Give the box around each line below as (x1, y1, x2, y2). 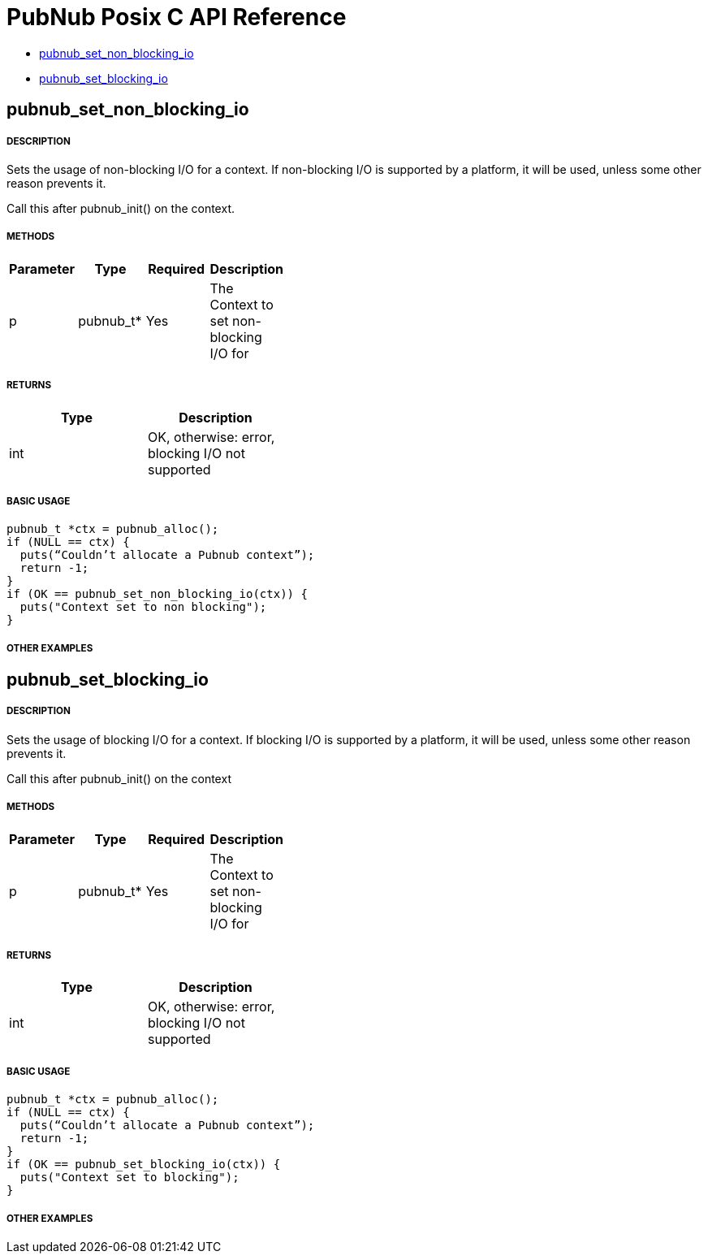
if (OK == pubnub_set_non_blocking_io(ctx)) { (6, 587, 308, 601)
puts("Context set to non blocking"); (19, 600, 267, 614)
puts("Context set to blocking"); (19, 1171, 240, 1184)
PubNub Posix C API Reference (6, 3, 347, 31)
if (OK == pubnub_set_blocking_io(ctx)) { (6, 1158, 281, 1171)
